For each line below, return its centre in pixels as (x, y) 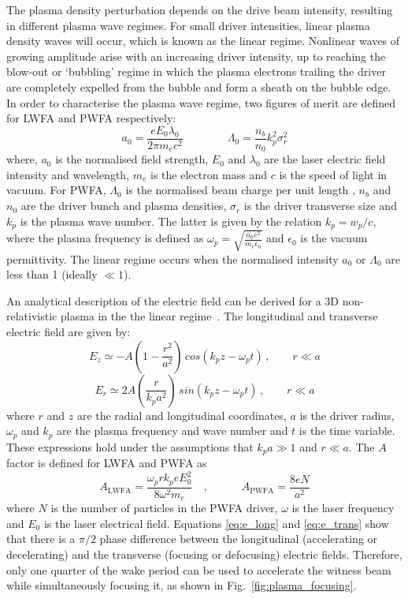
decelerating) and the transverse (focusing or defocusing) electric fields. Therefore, (204, 554)
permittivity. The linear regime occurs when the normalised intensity (172, 258)
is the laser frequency (343, 508)
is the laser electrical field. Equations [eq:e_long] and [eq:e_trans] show (216, 523)
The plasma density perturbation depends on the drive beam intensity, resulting (200, 9)
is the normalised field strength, (132, 159)
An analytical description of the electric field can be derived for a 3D (172, 300)
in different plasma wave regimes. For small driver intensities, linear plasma (188, 25)
